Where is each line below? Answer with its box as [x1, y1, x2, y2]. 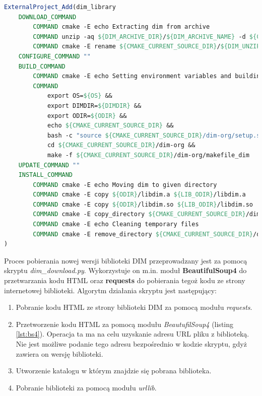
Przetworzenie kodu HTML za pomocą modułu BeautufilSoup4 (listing [16, 318, 233, 329]
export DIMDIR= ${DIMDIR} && [47, 102, 142, 109]
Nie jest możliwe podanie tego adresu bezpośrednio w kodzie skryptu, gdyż [16, 339, 247, 349]
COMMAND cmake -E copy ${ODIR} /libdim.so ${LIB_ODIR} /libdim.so [33, 201, 253, 208]
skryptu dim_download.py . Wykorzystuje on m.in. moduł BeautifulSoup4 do [4, 265, 247, 276]
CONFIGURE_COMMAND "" [18, 52, 91, 60]
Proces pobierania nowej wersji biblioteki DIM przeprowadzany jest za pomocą [4, 255, 247, 266]
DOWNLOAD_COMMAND [18, 13, 77, 21]
